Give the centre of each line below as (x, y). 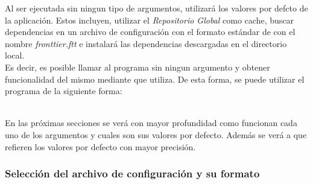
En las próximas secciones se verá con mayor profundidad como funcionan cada (151, 123)
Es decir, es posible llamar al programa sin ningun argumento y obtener (138, 67)
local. (15, 55)
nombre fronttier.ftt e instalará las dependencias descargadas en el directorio (146, 43)
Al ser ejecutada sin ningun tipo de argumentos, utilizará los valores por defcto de (156, 8)
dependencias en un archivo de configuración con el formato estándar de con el (150, 32)
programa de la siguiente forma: (64, 91)
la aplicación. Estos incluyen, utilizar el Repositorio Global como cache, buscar (149, 20)
